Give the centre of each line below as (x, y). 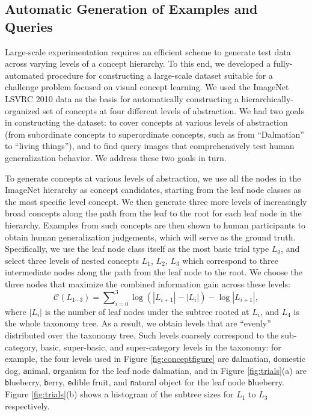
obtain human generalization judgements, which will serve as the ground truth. (150, 237)
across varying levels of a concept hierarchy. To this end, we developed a (138, 63)
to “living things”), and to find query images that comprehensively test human (150, 146)
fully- (283, 63)
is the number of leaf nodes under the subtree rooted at (147, 311)
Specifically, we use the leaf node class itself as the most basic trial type (137, 249)
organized (23, 110)
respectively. (27, 405)
